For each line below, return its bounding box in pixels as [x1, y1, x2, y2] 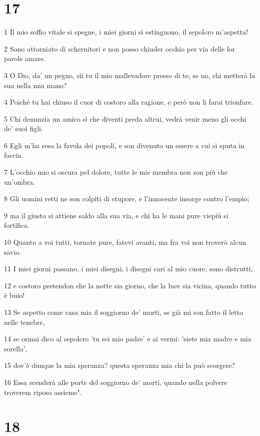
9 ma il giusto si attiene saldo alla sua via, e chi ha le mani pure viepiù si [4, 210, 228, 220]
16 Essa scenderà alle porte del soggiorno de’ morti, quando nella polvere [4, 376, 227, 387]
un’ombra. [4, 176, 35, 187]
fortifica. [4, 220, 30, 230]
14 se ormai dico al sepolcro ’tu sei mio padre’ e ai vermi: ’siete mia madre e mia [4, 333, 251, 344]
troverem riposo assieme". [4, 386, 82, 397]
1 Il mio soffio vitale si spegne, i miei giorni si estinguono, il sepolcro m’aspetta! [4, 27, 248, 37]
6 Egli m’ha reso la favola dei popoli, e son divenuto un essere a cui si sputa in [4, 140, 244, 150]
